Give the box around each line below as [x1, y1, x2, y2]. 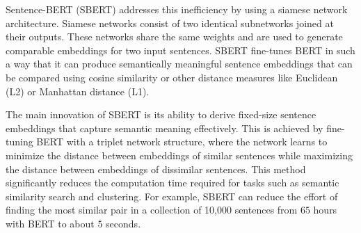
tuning [6, 134, 33, 149]
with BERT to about [6, 216, 95, 230]
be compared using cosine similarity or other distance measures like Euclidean [6, 70, 338, 84]
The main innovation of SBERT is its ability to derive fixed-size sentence [6, 107, 316, 122]
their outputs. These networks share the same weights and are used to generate [6, 29, 343, 44]
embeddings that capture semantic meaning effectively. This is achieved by [6, 120, 323, 135]
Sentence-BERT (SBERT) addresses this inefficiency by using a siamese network [6, 2, 348, 16]
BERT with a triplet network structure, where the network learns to [36, 134, 328, 149]
